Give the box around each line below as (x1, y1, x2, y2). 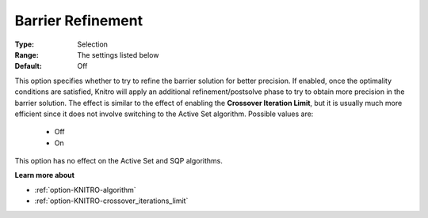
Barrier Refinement (14, 12, 143, 29)
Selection (77, 39, 109, 49)
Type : (14, 39, 35, 49)
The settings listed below (77, 50, 159, 59)
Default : (14, 62, 43, 71)
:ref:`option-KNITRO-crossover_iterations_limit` (34, 196, 189, 205)
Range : (14, 50, 39, 59)
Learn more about (14, 171, 75, 180)
